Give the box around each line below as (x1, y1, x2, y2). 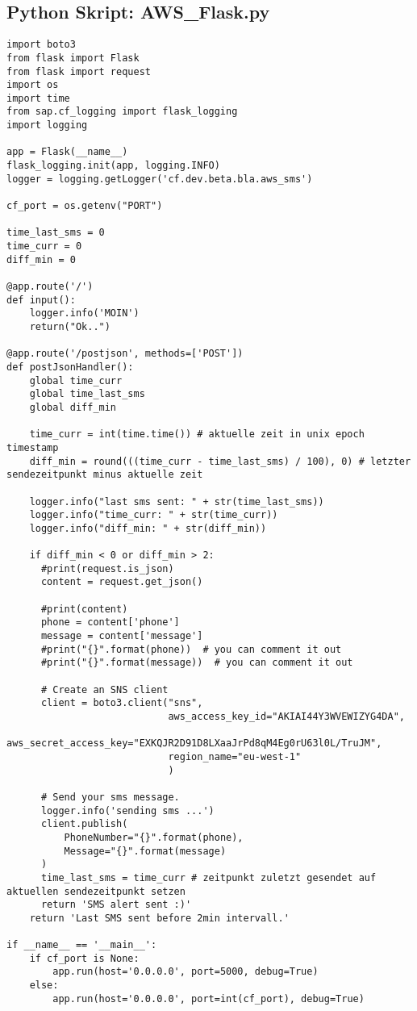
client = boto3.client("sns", (40, 697, 203, 709)
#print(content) (40, 603, 128, 615)
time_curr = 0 (6, 240, 82, 253)
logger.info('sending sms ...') (40, 804, 215, 817)
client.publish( (40, 818, 128, 830)
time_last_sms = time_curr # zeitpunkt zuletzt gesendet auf (40, 871, 377, 884)
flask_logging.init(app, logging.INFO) (6, 160, 220, 172)
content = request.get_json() (40, 576, 203, 588)
